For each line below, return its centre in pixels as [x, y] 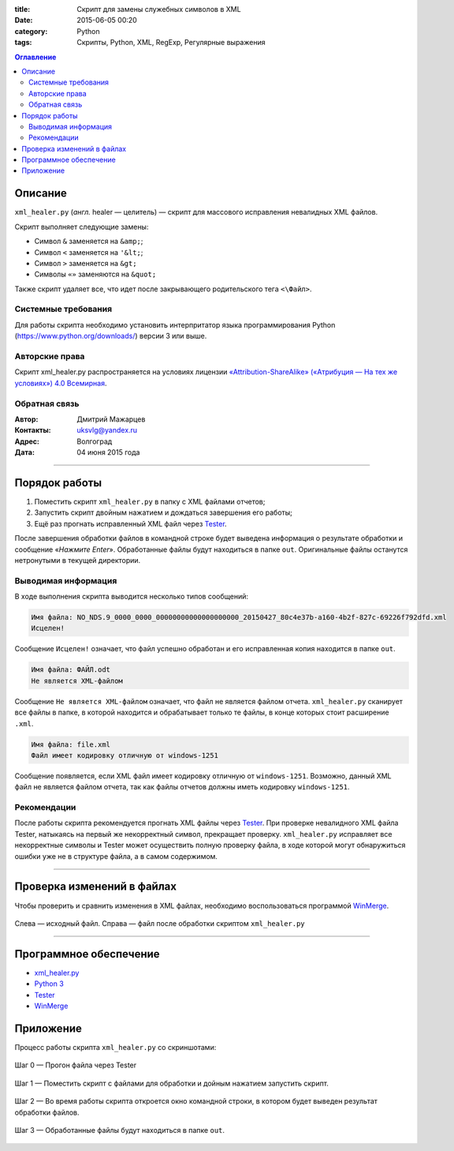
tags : [23, 43]
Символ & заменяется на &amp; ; [89, 242]
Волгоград [95, 441]
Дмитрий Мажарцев [111, 419]
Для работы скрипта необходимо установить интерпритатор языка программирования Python [175, 324]
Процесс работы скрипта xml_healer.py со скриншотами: [115, 1047]
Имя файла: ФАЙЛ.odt [71, 670]
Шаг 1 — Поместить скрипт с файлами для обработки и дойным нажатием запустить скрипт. [171, 1083]
